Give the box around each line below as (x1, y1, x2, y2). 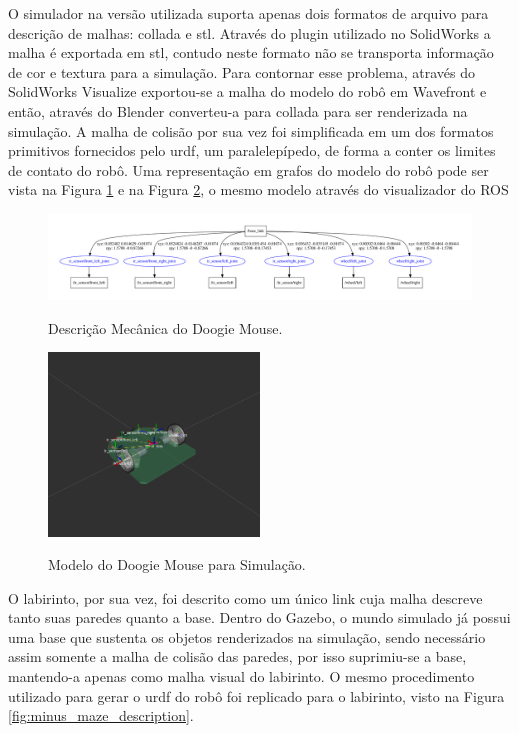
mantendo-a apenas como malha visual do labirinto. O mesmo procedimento (8, 666, 475, 687)
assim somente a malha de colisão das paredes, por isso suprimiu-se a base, (8, 646, 467, 667)
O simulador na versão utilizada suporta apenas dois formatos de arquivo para (8, 3, 489, 23)
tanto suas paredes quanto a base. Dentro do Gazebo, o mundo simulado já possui (8, 607, 511, 628)
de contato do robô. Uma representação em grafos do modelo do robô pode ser (8, 159, 489, 180)
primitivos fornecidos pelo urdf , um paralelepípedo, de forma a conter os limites (8, 140, 496, 161)
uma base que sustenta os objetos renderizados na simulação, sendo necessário (8, 626, 486, 647)
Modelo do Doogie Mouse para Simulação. (48, 554, 306, 575)
